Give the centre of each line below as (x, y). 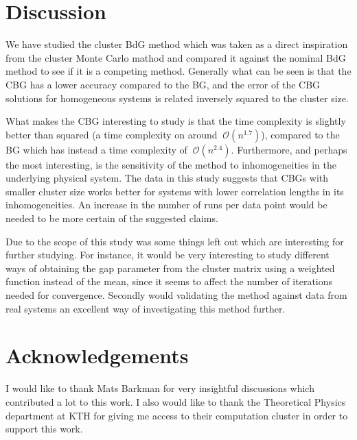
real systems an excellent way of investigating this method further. (146, 308)
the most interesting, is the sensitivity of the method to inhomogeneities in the (171, 164)
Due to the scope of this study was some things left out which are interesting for (175, 241)
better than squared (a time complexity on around (112, 134)
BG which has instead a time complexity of (96, 149)
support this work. (44, 429)
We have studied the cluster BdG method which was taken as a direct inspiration (177, 44)
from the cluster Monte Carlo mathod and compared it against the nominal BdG (176, 57)
